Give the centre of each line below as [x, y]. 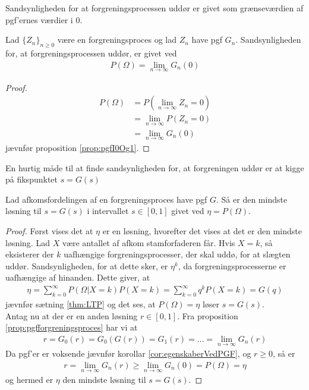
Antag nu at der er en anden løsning [72, 315]
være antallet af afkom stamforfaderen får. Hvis [149, 242]
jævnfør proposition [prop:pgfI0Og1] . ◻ [78, 147]
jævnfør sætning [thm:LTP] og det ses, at [81, 304]
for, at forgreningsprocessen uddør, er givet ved [91, 53]
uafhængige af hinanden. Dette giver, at [78, 277]
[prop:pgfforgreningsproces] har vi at [72, 327]
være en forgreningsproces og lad [117, 40]
